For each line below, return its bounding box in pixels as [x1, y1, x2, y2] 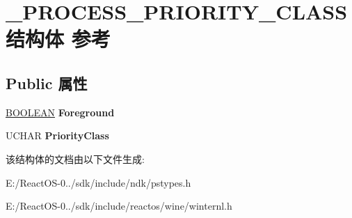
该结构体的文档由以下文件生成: [6, 151, 145, 166]
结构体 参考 [6, 24, 111, 53]
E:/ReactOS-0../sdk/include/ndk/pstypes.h [6, 175, 191, 189]
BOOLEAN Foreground [6, 104, 115, 119]
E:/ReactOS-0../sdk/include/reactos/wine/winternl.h [6, 198, 232, 213]
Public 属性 [6, 72, 88, 93]
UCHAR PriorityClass [6, 128, 109, 143]
